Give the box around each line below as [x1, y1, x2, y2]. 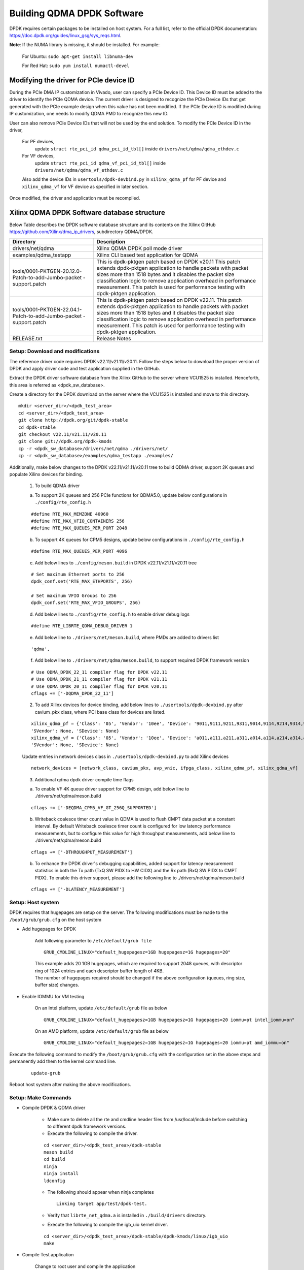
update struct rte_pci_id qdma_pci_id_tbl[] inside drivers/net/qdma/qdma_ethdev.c [34, 145, 239, 152]
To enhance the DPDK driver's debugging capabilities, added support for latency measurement [34, 861, 233, 867]
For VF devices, [22, 153, 55, 159]
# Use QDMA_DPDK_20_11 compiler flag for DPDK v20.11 [31, 683, 167, 689]
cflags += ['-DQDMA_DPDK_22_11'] [31, 690, 114, 696]
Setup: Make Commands [9, 1094, 71, 1101]
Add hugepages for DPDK [22, 926, 76, 932]
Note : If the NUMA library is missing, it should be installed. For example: [9, 42, 160, 48]
